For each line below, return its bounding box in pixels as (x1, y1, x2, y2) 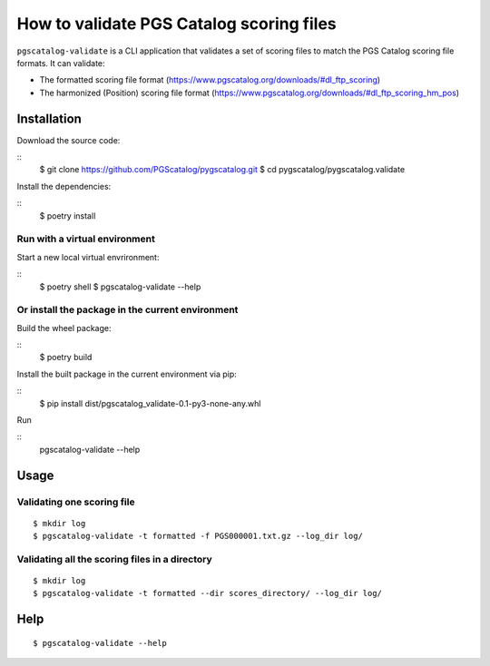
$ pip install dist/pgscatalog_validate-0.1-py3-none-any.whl (39, 397, 261, 408)
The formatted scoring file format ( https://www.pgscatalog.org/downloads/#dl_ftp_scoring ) (39, 74, 381, 85)
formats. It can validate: (16, 57, 105, 68)
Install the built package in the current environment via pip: (16, 368, 238, 379)
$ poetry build (39, 352, 93, 363)
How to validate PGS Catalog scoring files (16, 14, 337, 34)
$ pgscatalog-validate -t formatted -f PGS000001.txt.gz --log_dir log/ (33, 531, 363, 542)
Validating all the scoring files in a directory (16, 553, 212, 565)
